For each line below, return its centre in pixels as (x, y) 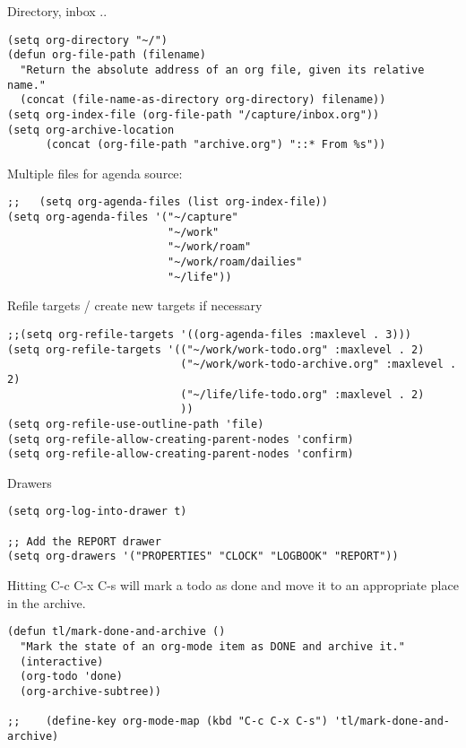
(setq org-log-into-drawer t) (97, 512)
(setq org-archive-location (91, 130)
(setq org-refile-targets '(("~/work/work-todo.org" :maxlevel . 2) (216, 349)
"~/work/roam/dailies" (235, 262)
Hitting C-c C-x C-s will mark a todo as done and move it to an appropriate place (233, 585)
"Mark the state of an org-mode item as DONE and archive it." (212, 646)
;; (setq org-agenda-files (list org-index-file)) (168, 202)
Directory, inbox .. (57, 11)
